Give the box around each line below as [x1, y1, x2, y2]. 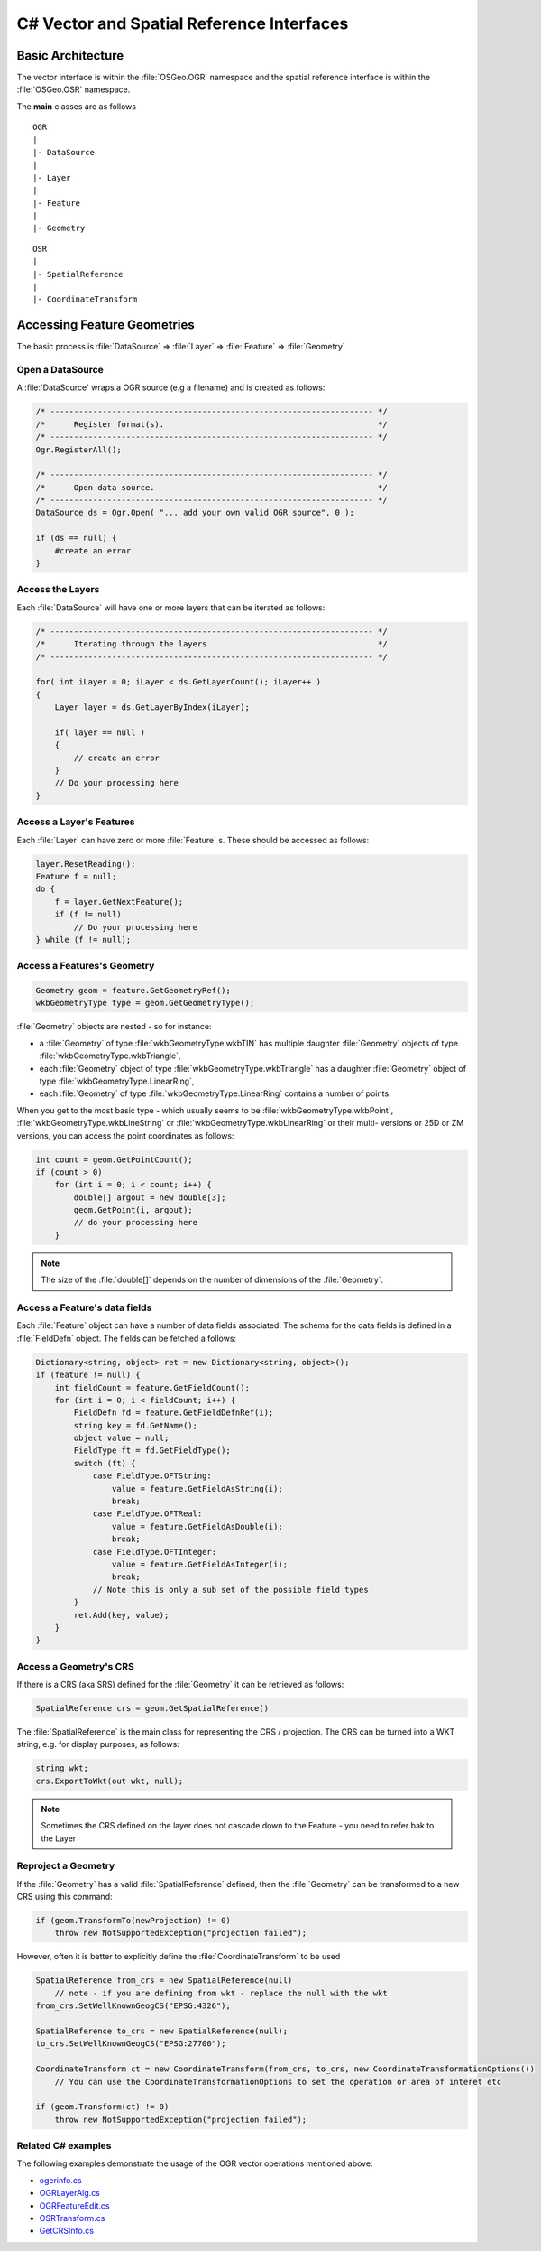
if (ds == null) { [35, 533, 117, 544]
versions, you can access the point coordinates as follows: [16, 1130, 234, 1141]
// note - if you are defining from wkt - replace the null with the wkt [54, 1987, 388, 1998]
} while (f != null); [35, 935, 132, 944]
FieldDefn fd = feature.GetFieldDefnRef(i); [73, 1408, 274, 1418]
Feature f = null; [35, 871, 117, 881]
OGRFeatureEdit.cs [39, 2200, 110, 2211]
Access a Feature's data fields [16, 1301, 152, 1314]
